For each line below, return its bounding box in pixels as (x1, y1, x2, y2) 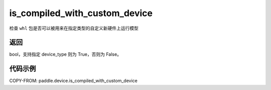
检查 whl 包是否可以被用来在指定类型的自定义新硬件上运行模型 (9, 25, 139, 31)
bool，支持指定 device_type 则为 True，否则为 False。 (9, 51, 121, 57)
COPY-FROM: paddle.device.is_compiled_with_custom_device (9, 78, 138, 84)
